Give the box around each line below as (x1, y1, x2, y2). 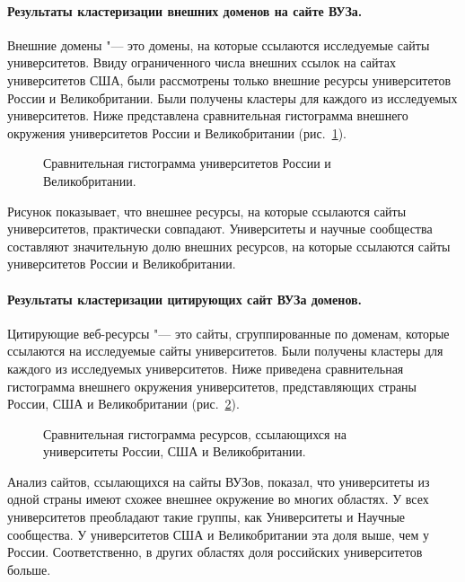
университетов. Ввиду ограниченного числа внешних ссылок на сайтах (7, 53, 396, 72)
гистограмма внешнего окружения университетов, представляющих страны (7, 376, 417, 395)
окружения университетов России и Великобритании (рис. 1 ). (7, 123, 347, 142)
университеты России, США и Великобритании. (43, 442, 306, 461)
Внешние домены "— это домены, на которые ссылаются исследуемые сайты (7, 35, 430, 54)
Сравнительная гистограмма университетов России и (43, 154, 331, 172)
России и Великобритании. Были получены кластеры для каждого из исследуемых (7, 88, 458, 107)
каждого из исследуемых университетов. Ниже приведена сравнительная (7, 358, 404, 377)
